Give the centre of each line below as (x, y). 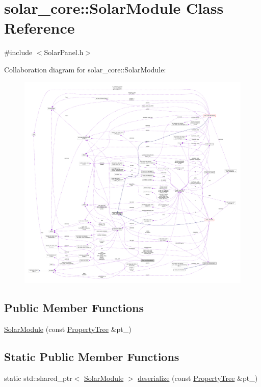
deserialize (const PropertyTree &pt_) (198, 378)
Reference (40, 28)
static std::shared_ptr (38, 378)
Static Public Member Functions (92, 356)
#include (18, 52)
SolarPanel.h (64, 52)
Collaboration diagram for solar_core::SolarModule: (85, 69)
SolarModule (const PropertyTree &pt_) (68, 329)
